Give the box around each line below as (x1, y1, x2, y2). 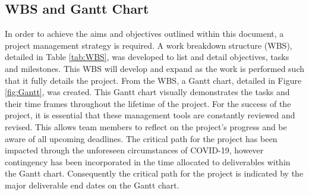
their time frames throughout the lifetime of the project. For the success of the (5, 97, 291, 109)
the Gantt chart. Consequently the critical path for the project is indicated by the (5, 167, 304, 180)
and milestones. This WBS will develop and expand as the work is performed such (5, 62, 304, 74)
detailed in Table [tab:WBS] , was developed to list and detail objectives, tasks (5, 51, 289, 63)
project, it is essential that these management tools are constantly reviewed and (5, 109, 295, 121)
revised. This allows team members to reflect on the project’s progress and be (5, 120, 287, 133)
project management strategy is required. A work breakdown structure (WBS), (5, 39, 292, 51)
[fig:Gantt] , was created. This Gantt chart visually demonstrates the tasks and (5, 86, 290, 98)
